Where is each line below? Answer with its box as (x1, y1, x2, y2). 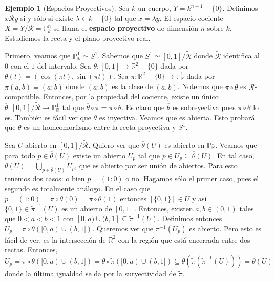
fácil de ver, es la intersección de (5, 234, 106, 245)
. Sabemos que (97, 50, 143, 61)
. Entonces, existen (134, 203, 193, 213)
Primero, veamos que (5, 50, 71, 61)
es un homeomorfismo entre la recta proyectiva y (24, 122, 176, 133)
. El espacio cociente (159, 12, 223, 23)
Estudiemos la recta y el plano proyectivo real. (5, 32, 151, 43)
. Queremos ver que (92, 223, 153, 233)
